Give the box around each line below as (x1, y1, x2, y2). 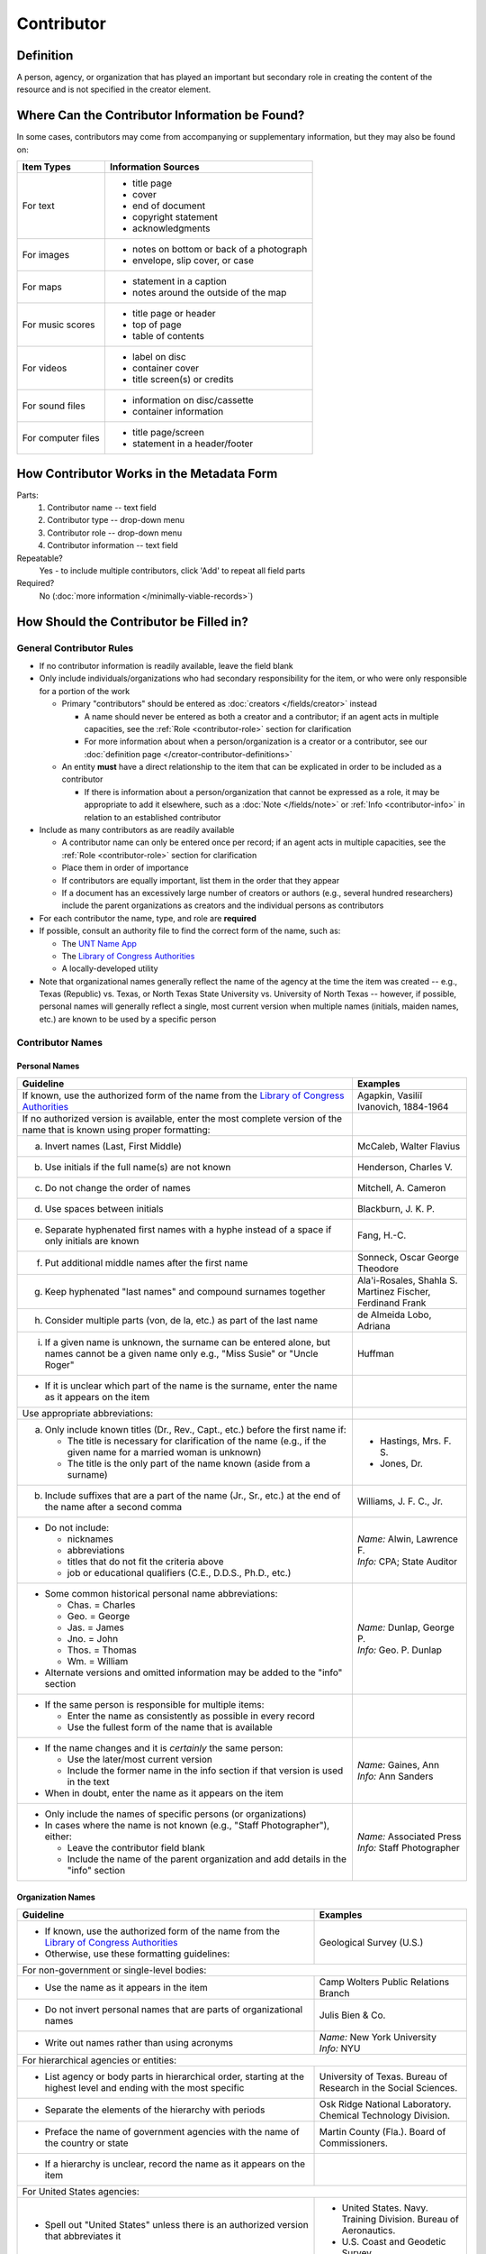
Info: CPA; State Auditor (356, 1555, 458, 1568)
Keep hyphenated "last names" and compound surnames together (44, 1285, 326, 1297)
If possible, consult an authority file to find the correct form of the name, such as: (39, 925, 341, 937)
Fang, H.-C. (356, 1229, 407, 1242)
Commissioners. (319, 2137, 389, 2149)
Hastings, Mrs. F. (379, 1434, 452, 1447)
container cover (131, 362, 200, 374)
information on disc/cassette (131, 394, 254, 407)
